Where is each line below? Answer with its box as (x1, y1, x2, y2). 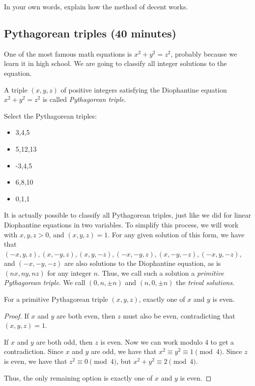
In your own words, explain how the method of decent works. (4, 1, 188, 11)
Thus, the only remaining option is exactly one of (4, 372, 153, 383)
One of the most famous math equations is (4, 48, 132, 59)
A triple (4, 84, 28, 95)
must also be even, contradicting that (123, 310, 235, 321)
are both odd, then (36, 336, 93, 347)
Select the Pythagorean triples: (4, 110, 97, 121)
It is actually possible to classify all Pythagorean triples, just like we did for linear (4, 210, 251, 220)
